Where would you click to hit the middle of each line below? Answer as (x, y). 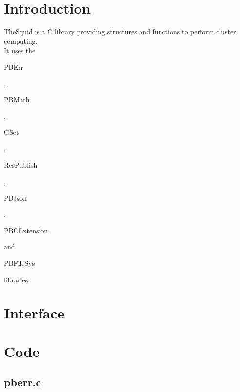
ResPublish (21, 165)
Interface (34, 313)
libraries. (17, 279)
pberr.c (22, 382)
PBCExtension (26, 230)
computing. (21, 41)
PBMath (17, 100)
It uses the (20, 50)
